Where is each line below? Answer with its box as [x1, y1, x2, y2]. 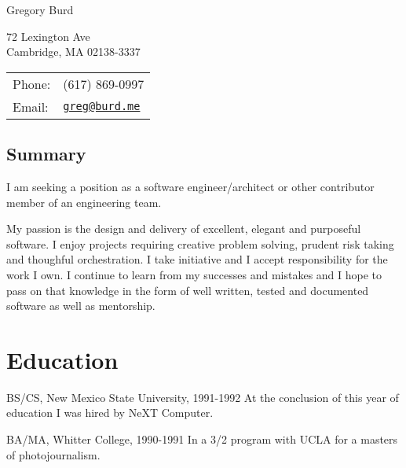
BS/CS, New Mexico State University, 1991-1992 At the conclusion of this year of [6, 389, 399, 405]
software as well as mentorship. [6, 297, 155, 314]
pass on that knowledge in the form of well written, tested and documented [6, 282, 369, 298]
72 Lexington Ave [6, 28, 90, 44]
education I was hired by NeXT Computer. [6, 404, 214, 421]
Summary [6, 142, 86, 166]
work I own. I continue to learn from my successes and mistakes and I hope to [6, 266, 382, 282]
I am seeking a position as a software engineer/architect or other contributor [6, 178, 375, 194]
